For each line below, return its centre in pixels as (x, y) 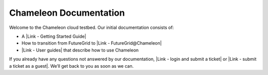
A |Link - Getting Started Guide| (54, 36)
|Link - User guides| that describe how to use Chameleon (80, 50)
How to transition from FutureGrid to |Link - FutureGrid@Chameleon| (92, 43)
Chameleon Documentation (67, 13)
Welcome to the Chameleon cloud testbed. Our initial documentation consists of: (92, 27)
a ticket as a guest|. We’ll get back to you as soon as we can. (71, 66)
